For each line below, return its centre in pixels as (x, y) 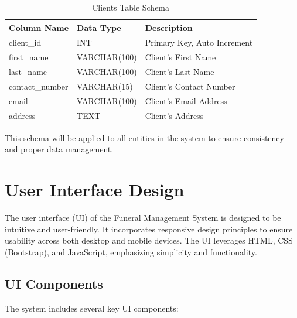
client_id (25, 42)
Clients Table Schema (131, 7)
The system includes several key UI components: (92, 308)
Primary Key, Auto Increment (199, 42)
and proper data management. (59, 149)
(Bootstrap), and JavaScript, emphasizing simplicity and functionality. (131, 252)
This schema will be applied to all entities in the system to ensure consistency (144, 137)
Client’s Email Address (186, 100)
